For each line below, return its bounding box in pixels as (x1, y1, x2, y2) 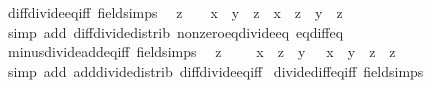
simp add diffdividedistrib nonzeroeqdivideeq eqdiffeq (7, 21, 344, 42)
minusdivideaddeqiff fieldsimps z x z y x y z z (7, 41, 396, 62)
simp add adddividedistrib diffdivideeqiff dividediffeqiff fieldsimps (7, 60, 424, 81)
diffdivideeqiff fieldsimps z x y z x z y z (7, 2, 343, 22)
